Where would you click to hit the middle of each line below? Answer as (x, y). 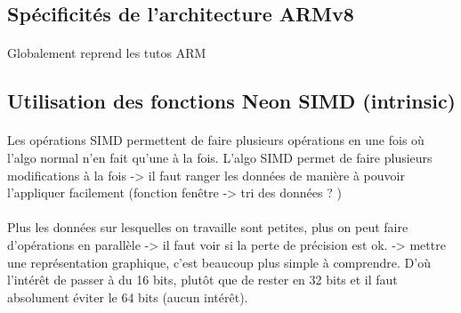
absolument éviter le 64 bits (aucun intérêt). (128, 297)
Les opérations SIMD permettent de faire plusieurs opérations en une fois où (216, 140)
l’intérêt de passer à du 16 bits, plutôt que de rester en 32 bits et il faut (202, 280)
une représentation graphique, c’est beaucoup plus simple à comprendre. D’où (219, 262)
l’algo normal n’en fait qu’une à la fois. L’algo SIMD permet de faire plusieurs (220, 157)
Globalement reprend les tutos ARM (107, 53)
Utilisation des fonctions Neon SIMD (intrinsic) (231, 101)
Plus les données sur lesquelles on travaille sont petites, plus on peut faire (208, 227)
